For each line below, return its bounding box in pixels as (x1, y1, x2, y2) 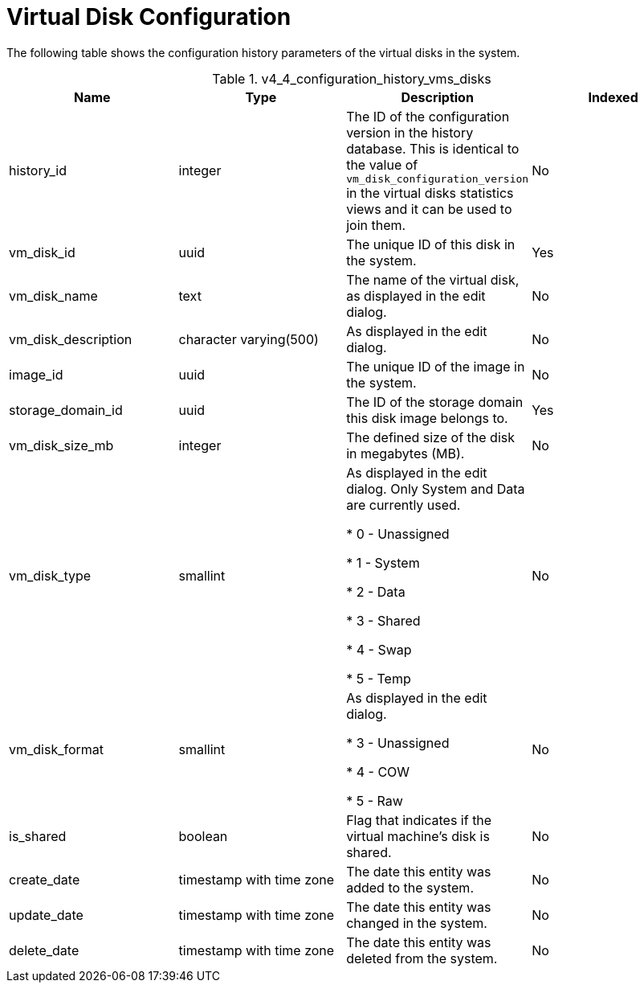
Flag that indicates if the (346, 811, 492, 828)
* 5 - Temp (346, 670, 411, 687)
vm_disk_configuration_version (346, 172, 529, 185)
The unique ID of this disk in (346, 236, 516, 252)
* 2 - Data (346, 583, 406, 600)
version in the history (346, 124, 474, 141)
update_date (9, 906, 84, 923)
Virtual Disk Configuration (6, 3, 291, 31)
